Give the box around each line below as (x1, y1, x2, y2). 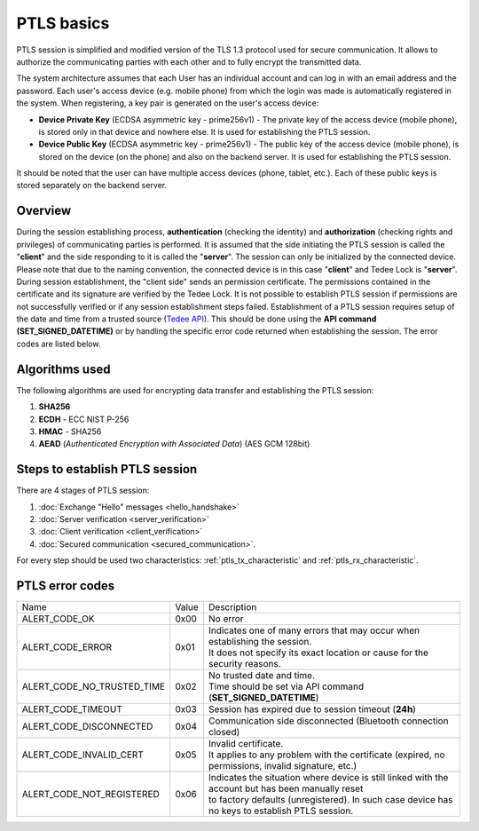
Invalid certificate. (208, 738, 284, 750)
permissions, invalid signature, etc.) (208, 760, 357, 772)
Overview (16, 203, 72, 218)
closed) (208, 726, 240, 739)
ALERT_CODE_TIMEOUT (21, 703, 123, 716)
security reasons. (208, 658, 281, 670)
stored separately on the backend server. (16, 180, 168, 191)
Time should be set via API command (208, 680, 364, 692)
